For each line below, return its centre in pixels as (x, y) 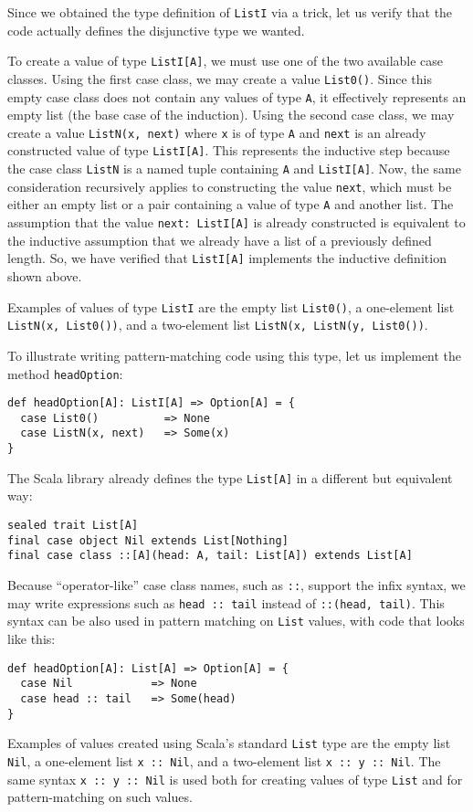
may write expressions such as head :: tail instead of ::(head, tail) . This (226, 602)
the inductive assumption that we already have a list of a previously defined (220, 240)
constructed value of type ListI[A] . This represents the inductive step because (229, 150)
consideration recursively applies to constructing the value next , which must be (230, 186)
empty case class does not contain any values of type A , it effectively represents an (237, 96)
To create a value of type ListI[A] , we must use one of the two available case (226, 61)
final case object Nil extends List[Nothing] (148, 540)
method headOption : (65, 373)
